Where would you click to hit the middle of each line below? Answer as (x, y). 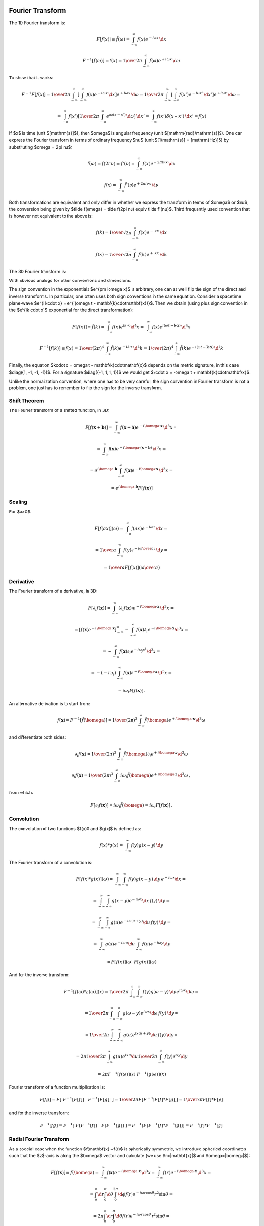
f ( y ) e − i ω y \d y (156, 944)
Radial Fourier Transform (39, 1139)
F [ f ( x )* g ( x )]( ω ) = (95, 879)
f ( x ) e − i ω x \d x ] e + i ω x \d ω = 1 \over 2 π (125, 94)
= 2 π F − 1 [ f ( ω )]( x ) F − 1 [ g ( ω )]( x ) (132, 1074)
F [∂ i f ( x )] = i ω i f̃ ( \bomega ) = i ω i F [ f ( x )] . (132, 806)
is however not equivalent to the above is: (51, 216)
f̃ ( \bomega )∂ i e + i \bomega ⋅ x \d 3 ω (156, 754)
